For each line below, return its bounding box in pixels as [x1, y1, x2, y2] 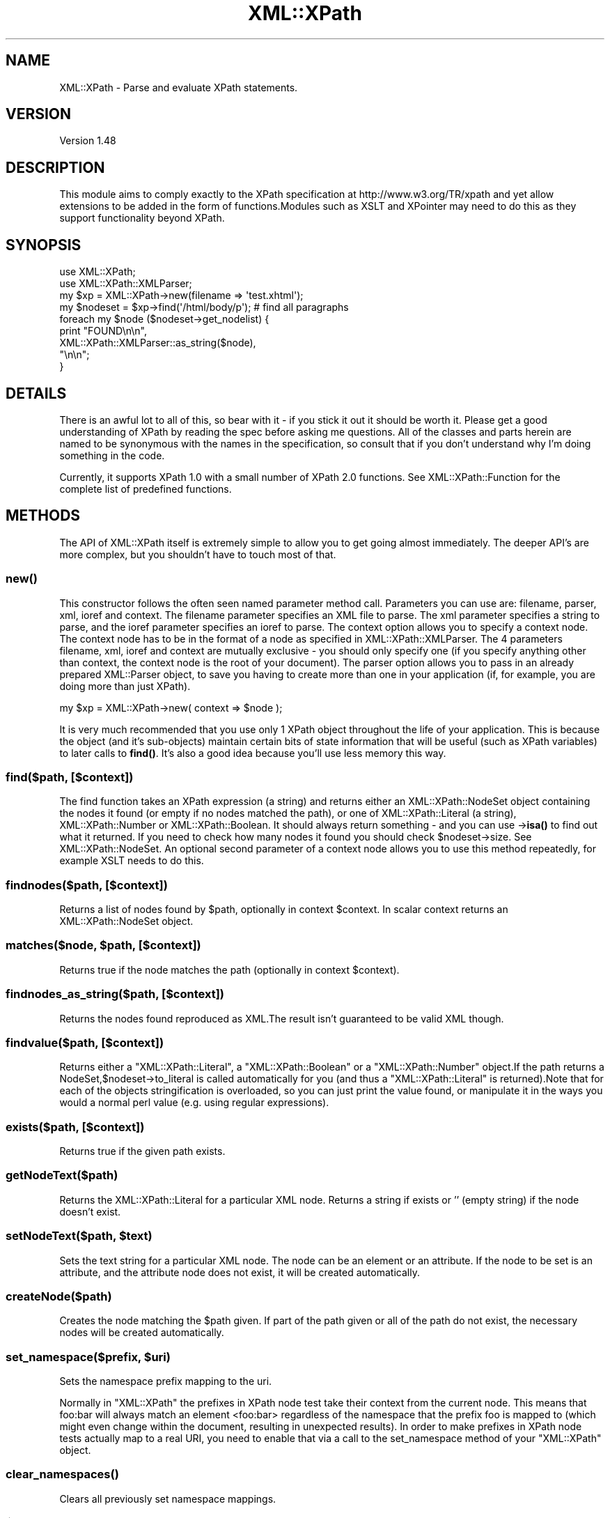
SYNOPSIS [6, 236, 81, 254]
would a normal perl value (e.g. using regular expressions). [59, 1096, 329, 1109]
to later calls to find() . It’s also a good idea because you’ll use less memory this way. [59, 746, 446, 759]
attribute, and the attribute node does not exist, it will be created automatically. [59, 1266, 420, 1278]
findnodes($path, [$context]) [6, 877, 168, 892]
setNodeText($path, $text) [6, 1229, 152, 1243]
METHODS [6, 507, 81, 525]
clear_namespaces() [6, 1467, 119, 1482]
